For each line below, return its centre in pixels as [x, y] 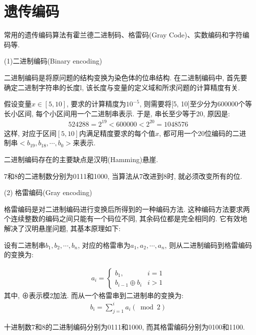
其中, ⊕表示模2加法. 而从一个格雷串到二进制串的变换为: [94, 295]
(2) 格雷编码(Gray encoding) [48, 192]
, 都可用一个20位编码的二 [199, 133]
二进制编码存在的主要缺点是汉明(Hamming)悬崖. [81, 159]
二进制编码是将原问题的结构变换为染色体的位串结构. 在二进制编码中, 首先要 [126, 77]
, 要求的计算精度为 [96, 104]
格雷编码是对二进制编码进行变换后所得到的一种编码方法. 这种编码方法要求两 [127, 209]
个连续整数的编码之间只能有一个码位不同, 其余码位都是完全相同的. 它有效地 [126, 218]
